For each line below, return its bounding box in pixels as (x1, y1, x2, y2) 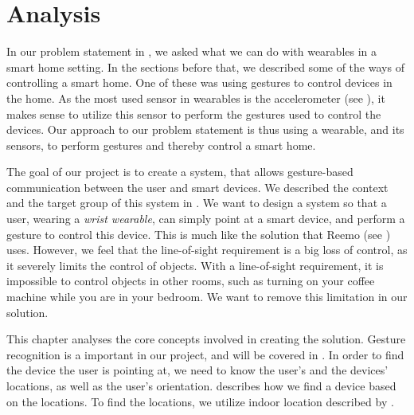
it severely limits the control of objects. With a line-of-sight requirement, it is (6, 256, 384, 273)
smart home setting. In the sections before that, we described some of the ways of (6, 58, 404, 75)
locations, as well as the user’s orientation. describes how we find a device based (6, 378, 396, 393)
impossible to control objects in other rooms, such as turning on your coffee (6, 272, 375, 289)
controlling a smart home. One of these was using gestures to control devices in (6, 74, 393, 91)
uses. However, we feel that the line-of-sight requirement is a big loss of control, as (6, 241, 408, 258)
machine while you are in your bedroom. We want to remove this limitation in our (6, 288, 408, 305)
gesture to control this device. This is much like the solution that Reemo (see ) (6, 225, 391, 242)
